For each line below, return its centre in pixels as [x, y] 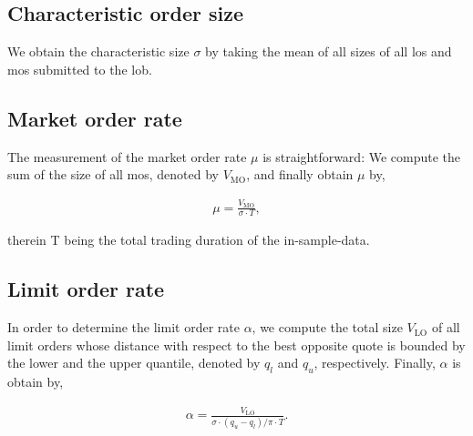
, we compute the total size [327, 327]
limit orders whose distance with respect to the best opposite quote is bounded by [236, 345]
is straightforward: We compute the [362, 156]
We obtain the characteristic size [98, 51]
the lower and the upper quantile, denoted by [134, 363]
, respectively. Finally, [375, 363]
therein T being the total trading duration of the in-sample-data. [189, 240]
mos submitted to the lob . [80, 69]
